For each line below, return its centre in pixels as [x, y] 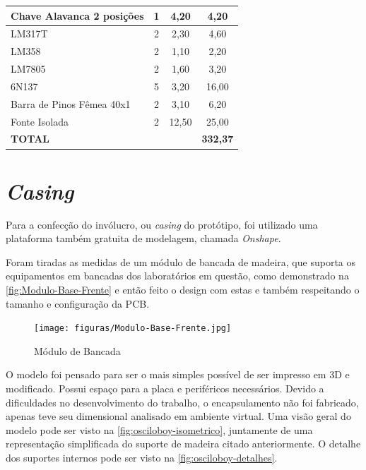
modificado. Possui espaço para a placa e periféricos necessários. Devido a [165, 388]
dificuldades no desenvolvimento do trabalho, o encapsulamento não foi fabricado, [182, 402]
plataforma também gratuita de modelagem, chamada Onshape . [143, 238]
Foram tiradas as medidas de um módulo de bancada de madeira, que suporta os [181, 261]
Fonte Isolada [40, 121]
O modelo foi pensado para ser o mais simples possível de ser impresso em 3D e [178, 374]
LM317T [29, 34]
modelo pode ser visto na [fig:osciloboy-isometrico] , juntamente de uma [159, 429]
